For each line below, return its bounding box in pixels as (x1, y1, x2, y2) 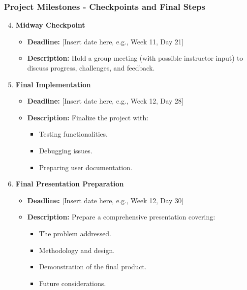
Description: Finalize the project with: (27, 112, 149, 122)
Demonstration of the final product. (39, 261, 147, 272)
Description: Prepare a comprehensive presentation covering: (27, 212, 216, 222)
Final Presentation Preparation (15, 179, 124, 189)
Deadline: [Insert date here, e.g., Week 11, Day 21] (27, 36, 184, 46)
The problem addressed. (39, 228, 111, 238)
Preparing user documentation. (39, 162, 132, 172)
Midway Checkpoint (15, 20, 85, 30)
